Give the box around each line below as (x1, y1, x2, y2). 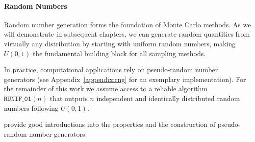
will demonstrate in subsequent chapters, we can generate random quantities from (4, 29, 250, 39)
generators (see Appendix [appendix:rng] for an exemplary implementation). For (4, 74, 246, 84)
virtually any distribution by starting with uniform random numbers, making (4, 38, 236, 48)
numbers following (4, 102, 58, 113)
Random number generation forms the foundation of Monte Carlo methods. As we (4, 19, 251, 29)
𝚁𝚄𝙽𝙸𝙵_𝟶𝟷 (4, 95, 32, 102)
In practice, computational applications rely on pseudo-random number (4, 64, 218, 75)
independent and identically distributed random (96, 93, 240, 103)
